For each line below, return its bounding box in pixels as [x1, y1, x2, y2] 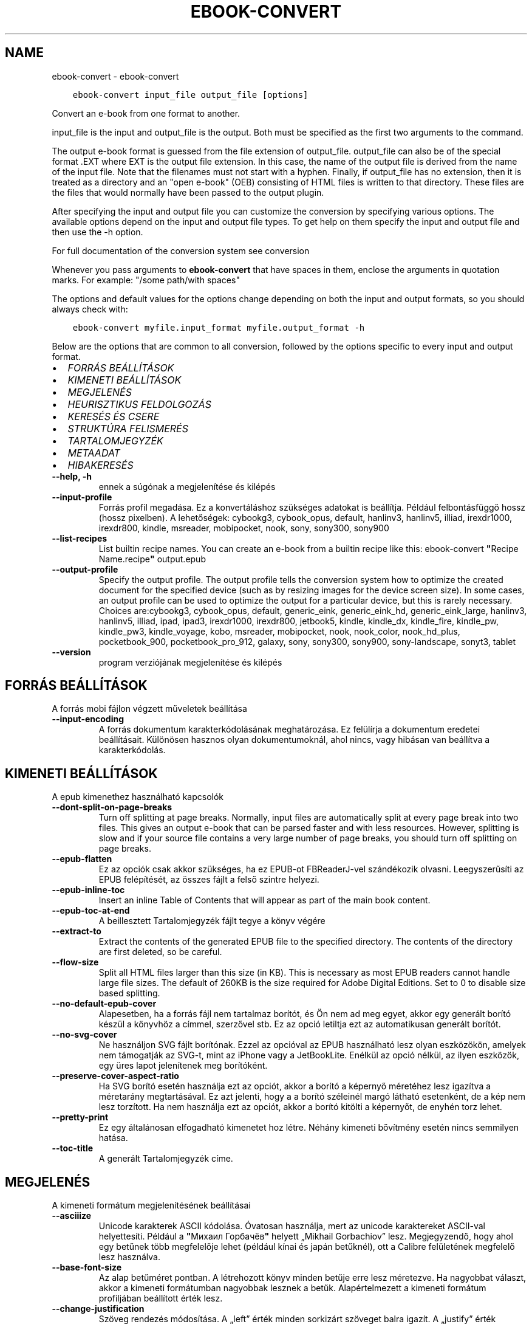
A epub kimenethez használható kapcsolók [52, 791, 223, 802]
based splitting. [98, 988, 160, 999]
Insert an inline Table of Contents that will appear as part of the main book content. [98, 895, 431, 906]
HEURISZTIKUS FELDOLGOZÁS [67, 398, 211, 410]
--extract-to [52, 926, 101, 937]
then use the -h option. [52, 226, 143, 237]
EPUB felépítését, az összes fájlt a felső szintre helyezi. [98, 874, 319, 885]
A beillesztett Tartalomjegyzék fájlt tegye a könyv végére [98, 915, 326, 926]
